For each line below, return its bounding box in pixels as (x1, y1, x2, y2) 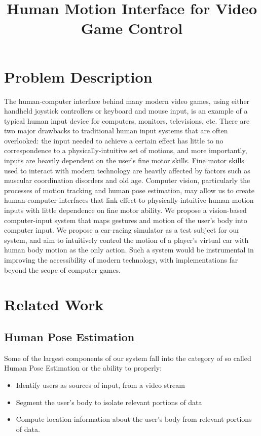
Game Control (81, 18, 183, 39)
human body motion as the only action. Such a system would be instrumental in (4, 244, 254, 255)
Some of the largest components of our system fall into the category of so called (4, 352, 251, 363)
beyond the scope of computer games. (4, 264, 121, 275)
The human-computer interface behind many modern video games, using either (4, 95, 250, 106)
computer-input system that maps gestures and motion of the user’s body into (4, 214, 247, 225)
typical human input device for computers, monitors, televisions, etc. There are (4, 115, 250, 126)
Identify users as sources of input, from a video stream (16, 379, 185, 390)
